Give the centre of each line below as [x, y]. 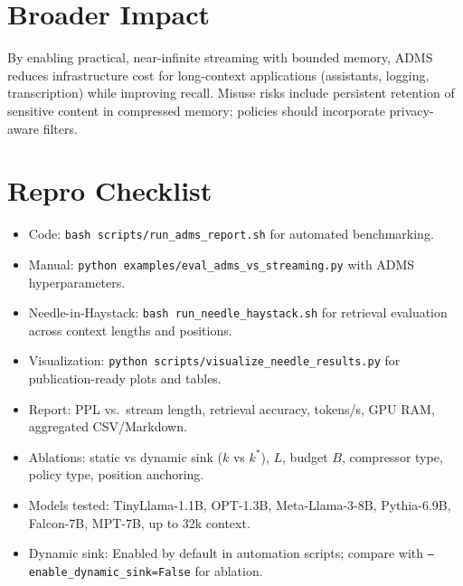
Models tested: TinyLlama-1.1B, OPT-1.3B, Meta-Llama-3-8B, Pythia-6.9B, [240, 505]
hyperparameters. [77, 282]
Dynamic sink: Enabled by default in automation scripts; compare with [226, 553]
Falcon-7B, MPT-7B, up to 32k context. [139, 522]
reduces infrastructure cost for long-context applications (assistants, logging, [218, 75]
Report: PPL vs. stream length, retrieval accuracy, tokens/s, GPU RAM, [231, 408]
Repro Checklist [110, 190]
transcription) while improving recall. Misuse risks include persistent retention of [231, 93]
